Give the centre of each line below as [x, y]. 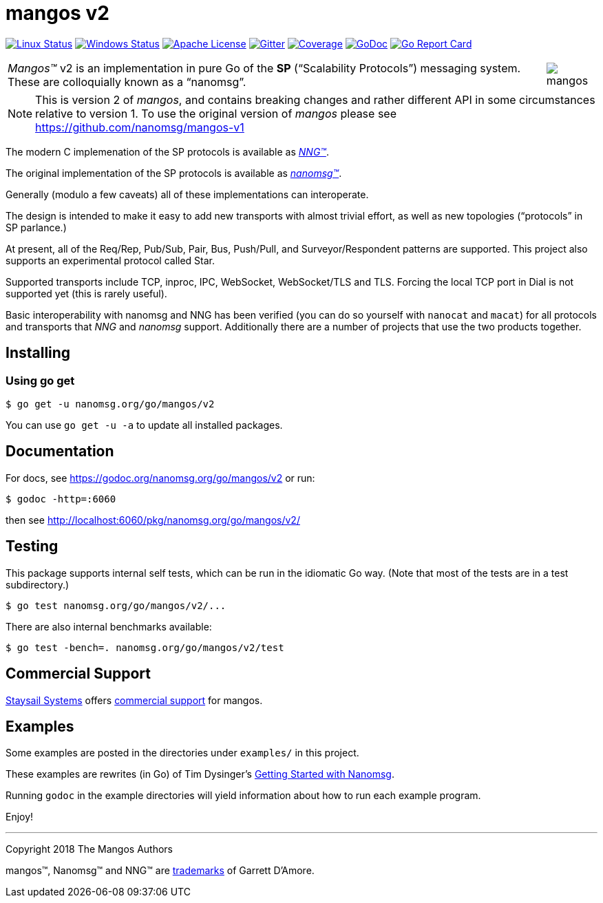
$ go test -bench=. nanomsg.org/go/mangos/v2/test [145, 647]
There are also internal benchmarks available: [109, 626]
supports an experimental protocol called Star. [110, 260]
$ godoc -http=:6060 [61, 499]
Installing [38, 353]
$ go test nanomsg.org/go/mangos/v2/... [116, 605]
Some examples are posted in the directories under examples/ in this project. [182, 753]
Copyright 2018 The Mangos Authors [89, 849]
